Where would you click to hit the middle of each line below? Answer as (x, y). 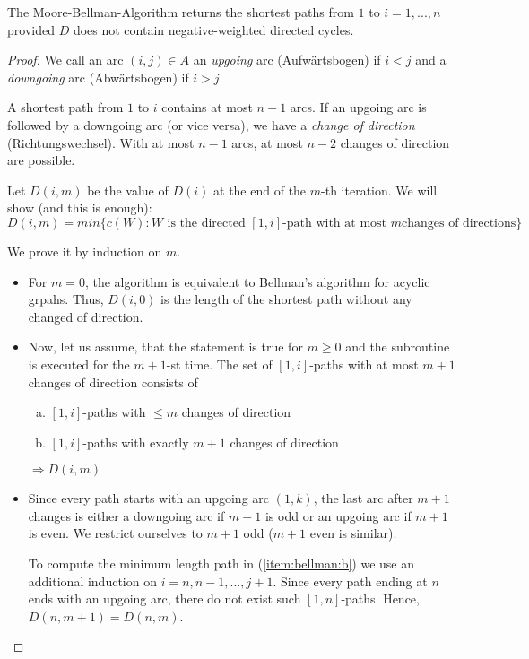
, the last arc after (363, 498)
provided (31, 29)
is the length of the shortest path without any (286, 299)
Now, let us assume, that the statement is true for (165, 347)
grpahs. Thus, (66, 299)
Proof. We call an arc (65, 60)
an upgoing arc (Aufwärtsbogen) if (287, 60)
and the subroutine (398, 347)
